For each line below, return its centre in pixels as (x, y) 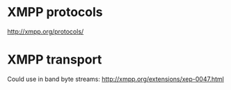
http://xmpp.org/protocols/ (46, 31)
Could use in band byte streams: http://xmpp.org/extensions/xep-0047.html (115, 79)
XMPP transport (55, 60)
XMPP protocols (55, 12)
